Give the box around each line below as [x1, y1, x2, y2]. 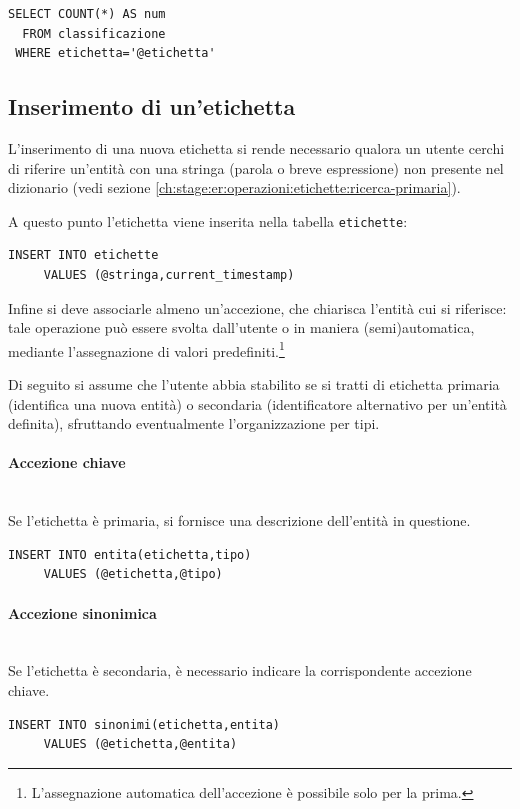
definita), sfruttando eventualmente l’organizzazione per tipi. [8, 413, 380, 434]
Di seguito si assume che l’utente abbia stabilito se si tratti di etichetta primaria [8, 374, 500, 395]
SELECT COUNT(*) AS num [8, 7, 166, 21]
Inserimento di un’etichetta [8, 91, 296, 122]
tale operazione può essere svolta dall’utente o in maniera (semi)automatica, [8, 317, 475, 338]
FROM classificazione [22, 26, 166, 41]
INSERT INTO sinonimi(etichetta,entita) [8, 717, 281, 732]
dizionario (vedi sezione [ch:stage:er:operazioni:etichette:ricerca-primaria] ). [8, 177, 461, 198]
